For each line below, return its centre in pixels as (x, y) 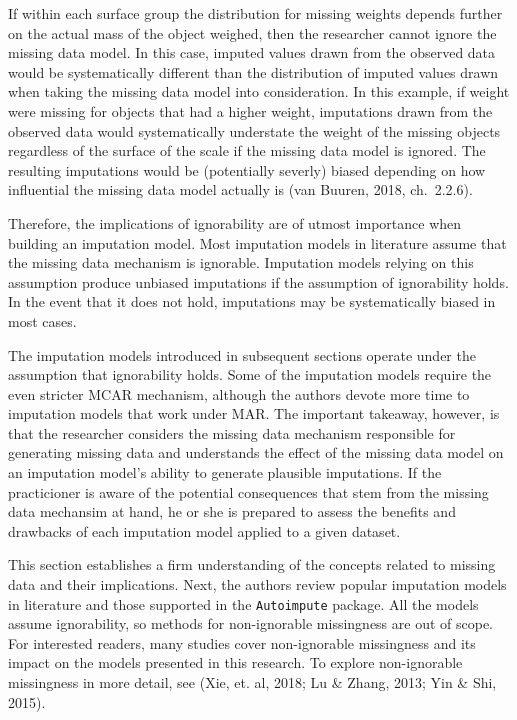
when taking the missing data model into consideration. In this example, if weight (259, 91)
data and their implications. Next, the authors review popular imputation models (257, 584)
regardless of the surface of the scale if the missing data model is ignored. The (247, 150)
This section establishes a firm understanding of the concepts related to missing (252, 564)
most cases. (42, 320)
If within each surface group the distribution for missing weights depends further (255, 13)
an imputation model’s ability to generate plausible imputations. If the (225, 472)
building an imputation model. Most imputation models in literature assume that (257, 242)
